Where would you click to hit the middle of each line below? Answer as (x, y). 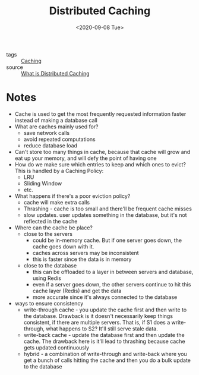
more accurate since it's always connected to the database (105, 297)
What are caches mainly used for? (56, 127)
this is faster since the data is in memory (82, 259)
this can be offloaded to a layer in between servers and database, (113, 272)
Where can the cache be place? (54, 228)
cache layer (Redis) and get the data (77, 291)
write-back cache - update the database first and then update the (104, 335)
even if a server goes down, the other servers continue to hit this (112, 284)
